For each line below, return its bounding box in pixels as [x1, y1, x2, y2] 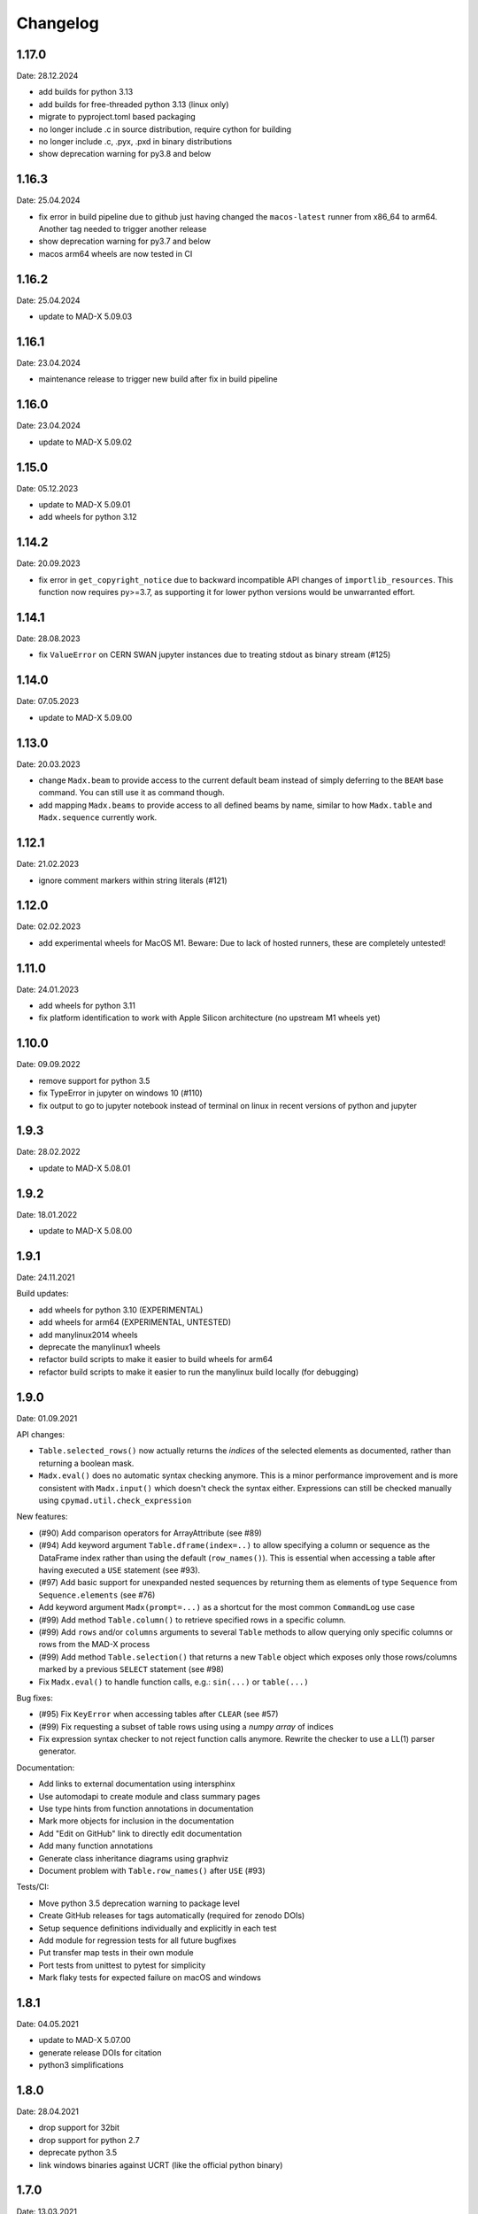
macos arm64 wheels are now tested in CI [38, 248, 193, 259]
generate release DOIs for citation [38, 2047, 162, 2058]
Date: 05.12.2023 [16, 483, 79, 493]
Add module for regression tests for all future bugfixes [38, 1935, 236, 1946]
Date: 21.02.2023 [16, 859, 80, 870]
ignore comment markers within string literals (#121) [38, 875, 227, 886]
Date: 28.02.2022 [16, 1147, 81, 1157]
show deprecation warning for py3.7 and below [38, 236, 212, 247]
